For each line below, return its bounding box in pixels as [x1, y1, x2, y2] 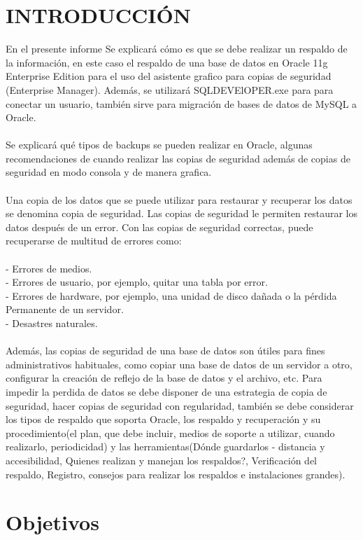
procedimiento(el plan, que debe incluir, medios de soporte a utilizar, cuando [6, 425, 335, 440]
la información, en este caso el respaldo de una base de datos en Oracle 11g [6, 55, 328, 69]
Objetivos [6, 508, 99, 536]
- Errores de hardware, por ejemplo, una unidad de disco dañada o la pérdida [6, 288, 337, 303]
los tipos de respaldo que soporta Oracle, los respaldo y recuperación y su [6, 412, 321, 427]
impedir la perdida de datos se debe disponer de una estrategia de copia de [6, 384, 327, 399]
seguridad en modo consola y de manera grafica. [6, 165, 212, 179]
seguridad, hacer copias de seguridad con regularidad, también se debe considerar [6, 398, 354, 413]
